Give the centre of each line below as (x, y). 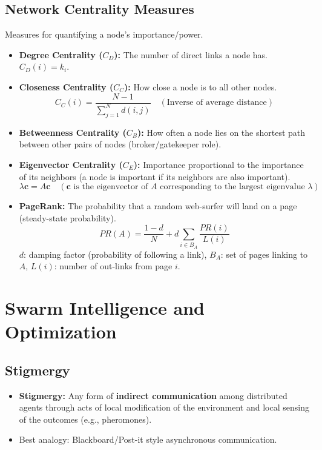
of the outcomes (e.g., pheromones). (85, 419)
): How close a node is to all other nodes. (200, 86)
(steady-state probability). (67, 217)
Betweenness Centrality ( (73, 132)
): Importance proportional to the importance (218, 164)
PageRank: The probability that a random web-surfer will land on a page (158, 206)
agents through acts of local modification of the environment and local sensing (164, 407)
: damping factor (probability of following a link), (115, 254)
